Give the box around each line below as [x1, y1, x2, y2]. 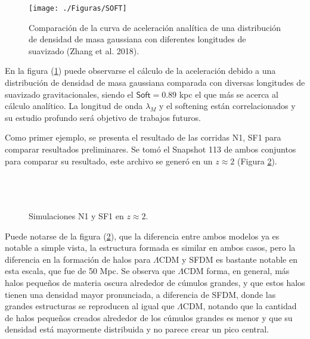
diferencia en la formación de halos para [5, 253, 151, 265]
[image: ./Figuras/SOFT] [29, 4, 127, 13]
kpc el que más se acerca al [179, 88, 278, 100]
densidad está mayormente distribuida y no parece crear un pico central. [5, 323, 269, 335]
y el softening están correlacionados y [159, 99, 296, 112]
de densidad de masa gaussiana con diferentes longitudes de [29, 33, 246, 45]
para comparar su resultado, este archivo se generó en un [5, 154, 213, 167]
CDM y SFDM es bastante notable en [159, 253, 297, 265]
